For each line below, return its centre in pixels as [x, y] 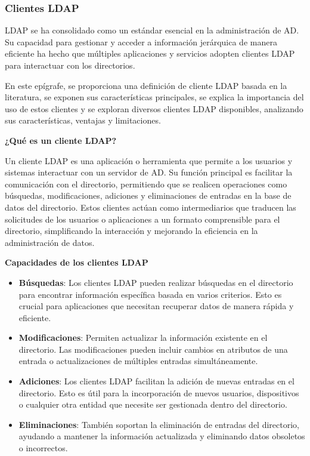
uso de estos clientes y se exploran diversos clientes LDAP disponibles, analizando [154, 108]
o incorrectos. [43, 448]
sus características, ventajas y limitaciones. [83, 120]
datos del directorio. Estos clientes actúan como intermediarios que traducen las [151, 207]
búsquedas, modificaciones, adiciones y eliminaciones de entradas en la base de [148, 195]
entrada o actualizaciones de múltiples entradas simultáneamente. [138, 361]
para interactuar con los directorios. [70, 65]
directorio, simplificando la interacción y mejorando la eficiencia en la [131, 231]
